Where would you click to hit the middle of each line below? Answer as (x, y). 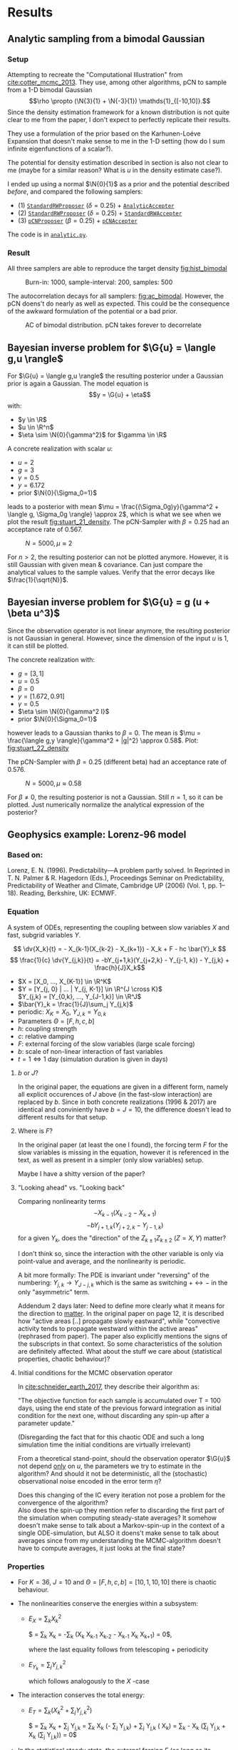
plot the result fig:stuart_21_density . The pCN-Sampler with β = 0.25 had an (118, 521)
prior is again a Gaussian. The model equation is (78, 383)
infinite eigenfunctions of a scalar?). (60, 149)
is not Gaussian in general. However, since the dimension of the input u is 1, (118, 638)
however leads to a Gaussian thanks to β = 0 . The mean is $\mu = (104, 733)
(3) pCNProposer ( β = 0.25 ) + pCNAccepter (77, 220)
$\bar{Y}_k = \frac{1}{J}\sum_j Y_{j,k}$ (76, 1004)
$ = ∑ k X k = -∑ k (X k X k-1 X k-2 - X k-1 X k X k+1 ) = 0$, (100, 1635)
